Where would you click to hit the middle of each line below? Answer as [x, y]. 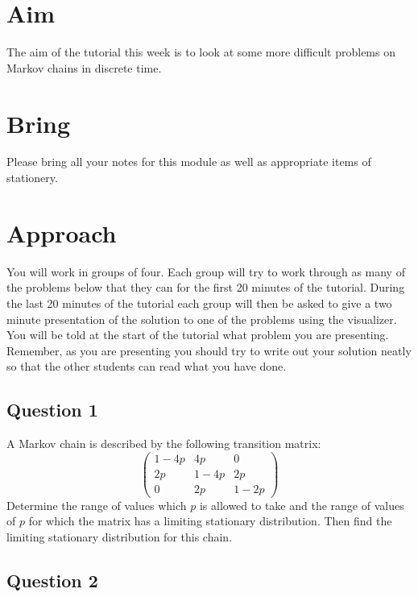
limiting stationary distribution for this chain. [120, 537]
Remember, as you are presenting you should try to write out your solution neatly [209, 350]
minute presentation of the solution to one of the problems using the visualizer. [202, 319]
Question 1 [52, 410]
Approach [62, 232]
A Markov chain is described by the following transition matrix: [164, 444]
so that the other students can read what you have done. [147, 366]
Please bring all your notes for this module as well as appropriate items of [189, 162]
